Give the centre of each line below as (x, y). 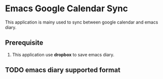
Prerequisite (24, 43)
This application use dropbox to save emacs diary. (63, 54)
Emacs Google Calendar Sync (67, 9)
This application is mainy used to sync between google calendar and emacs (81, 22)
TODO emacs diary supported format (63, 70)
